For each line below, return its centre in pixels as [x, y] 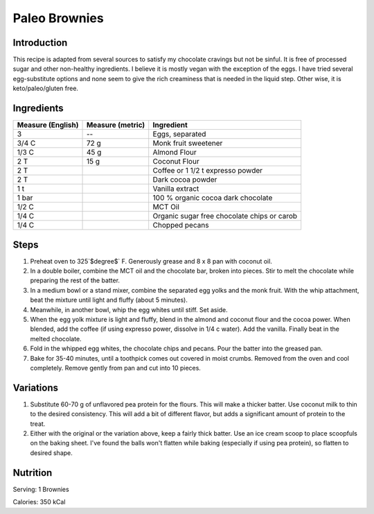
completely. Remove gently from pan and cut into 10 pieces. [115, 368]
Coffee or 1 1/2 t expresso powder [208, 171]
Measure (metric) [116, 125]
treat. [38, 424]
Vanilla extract [176, 189]
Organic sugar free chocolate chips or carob [225, 216]
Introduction [40, 43]
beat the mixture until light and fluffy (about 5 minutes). [109, 300]
